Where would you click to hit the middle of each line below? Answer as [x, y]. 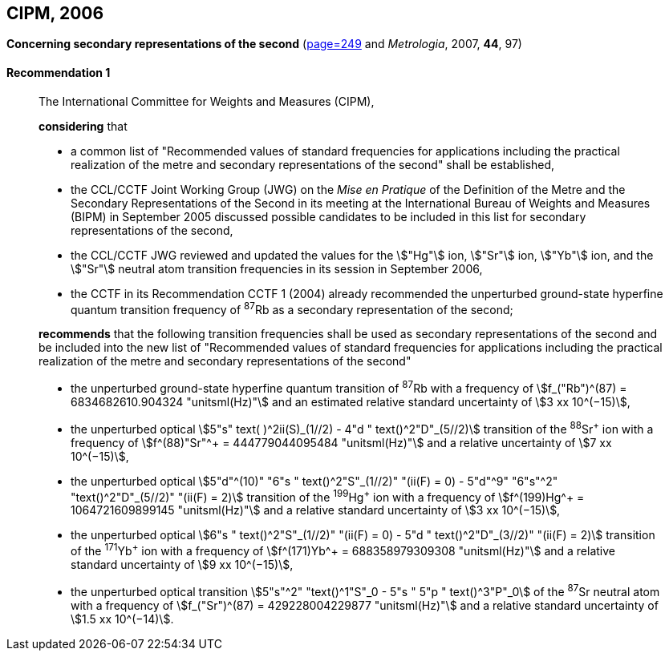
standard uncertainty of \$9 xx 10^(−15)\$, [182, 564]
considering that [83, 126]
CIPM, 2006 [55, 13]
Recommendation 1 [59, 73]
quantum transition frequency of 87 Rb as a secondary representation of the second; [292, 308]
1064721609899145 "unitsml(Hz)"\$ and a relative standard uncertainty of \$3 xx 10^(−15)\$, [316, 510]
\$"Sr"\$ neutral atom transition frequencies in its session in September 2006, [277, 268]
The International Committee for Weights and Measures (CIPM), [207, 101]
